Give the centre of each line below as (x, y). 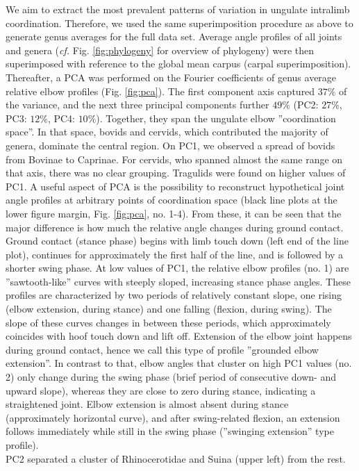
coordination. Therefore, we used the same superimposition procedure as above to (179, 23)
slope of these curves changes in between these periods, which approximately (168, 322)
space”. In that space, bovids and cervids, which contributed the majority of (167, 132)
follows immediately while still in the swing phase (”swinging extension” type (170, 431)
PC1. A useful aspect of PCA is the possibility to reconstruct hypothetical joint (175, 186)
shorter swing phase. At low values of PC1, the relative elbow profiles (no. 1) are (177, 268)
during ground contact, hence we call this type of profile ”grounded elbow (162, 349)
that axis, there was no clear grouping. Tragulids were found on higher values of (176, 173)
